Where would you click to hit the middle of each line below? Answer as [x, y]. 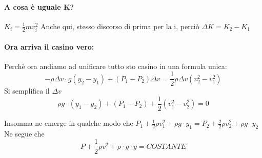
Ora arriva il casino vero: [49, 46]
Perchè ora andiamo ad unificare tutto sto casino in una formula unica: [116, 66]
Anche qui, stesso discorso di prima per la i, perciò [120, 26]
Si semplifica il [27, 91]
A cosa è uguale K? [39, 6]
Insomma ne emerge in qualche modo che [69, 123]
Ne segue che [24, 133]
